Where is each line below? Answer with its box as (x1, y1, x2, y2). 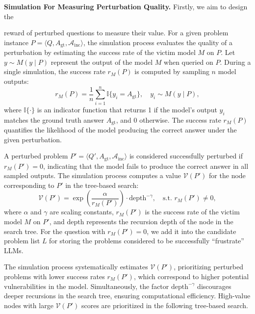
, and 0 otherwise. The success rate (116, 114, 221, 125)
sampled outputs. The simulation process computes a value (4, 170, 181, 181)
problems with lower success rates (4, 271, 105, 281)
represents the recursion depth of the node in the (86, 216, 233, 226)
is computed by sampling (134, 66, 209, 77)
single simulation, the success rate (4, 66, 105, 77)
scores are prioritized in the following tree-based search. (81, 300, 248, 310)
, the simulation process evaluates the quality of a (83, 37, 233, 47)
